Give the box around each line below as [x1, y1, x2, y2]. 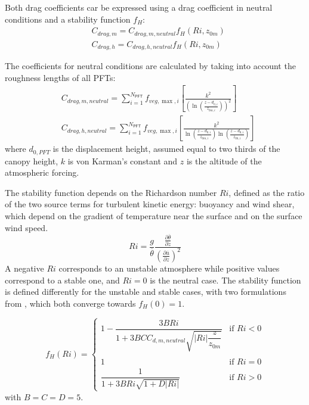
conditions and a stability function [5, 13, 131, 25]
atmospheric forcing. [5, 166, 79, 179]
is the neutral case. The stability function [150, 273, 301, 286]
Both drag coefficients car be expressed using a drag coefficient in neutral [5, 1, 273, 13]
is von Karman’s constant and [67, 154, 178, 167]
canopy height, [5, 154, 58, 167]
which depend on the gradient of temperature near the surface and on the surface [5, 209, 302, 222]
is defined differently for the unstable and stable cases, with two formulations [5, 285, 286, 298]
